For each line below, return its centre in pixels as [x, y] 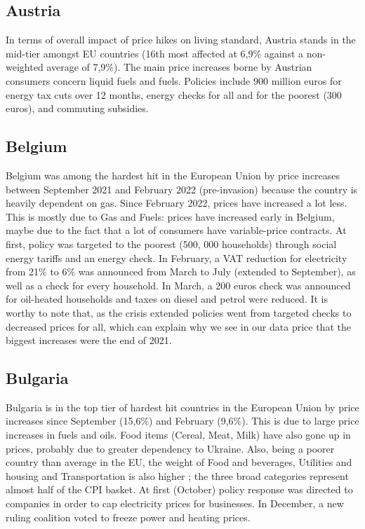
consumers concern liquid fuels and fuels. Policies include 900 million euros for [174, 80]
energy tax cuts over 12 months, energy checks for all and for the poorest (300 [174, 94]
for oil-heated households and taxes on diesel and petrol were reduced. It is [167, 299]
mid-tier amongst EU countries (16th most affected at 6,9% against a [155, 53]
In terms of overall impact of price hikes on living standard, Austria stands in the [181, 40]
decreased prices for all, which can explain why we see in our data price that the [178, 326]
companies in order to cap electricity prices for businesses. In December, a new [175, 503]
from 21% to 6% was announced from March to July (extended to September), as [181, 272]
